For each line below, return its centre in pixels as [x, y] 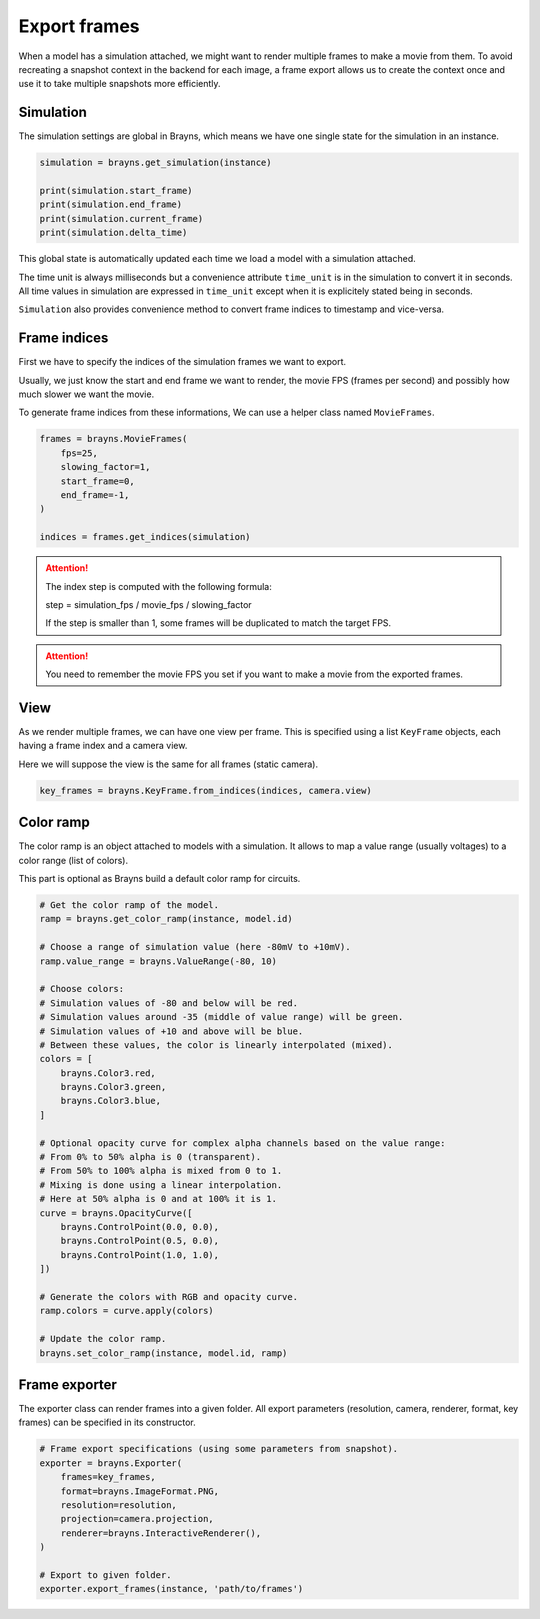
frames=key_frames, [108, 1477]
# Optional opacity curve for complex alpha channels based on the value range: [242, 1143]
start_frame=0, [97, 481]
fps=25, [79, 453]
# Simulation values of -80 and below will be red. [169, 1003]
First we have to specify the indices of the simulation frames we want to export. [182, 362]
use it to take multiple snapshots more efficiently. [119, 84]
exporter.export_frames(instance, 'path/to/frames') [171, 1589]
